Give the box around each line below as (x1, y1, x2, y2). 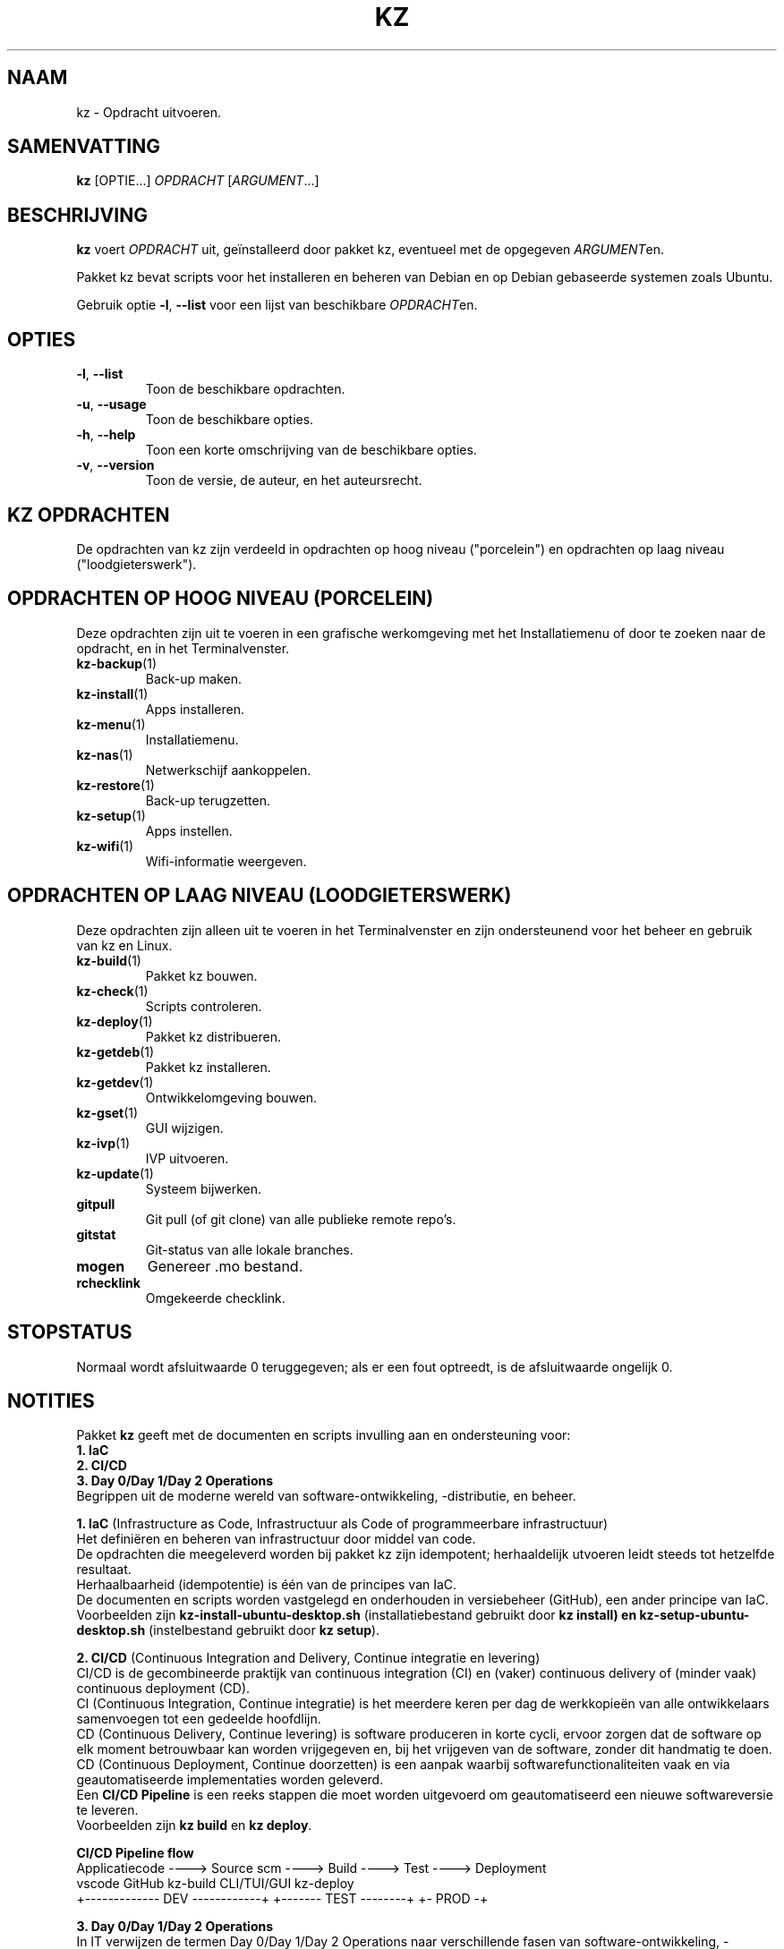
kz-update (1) (76, 1165, 154, 1181)
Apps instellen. (145, 822, 233, 838)
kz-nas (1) (76, 746, 133, 762)
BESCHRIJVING (7, 203, 148, 226)
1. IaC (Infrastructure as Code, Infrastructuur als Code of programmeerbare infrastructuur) (76, 1516, 609, 1532)
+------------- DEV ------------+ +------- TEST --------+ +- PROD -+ (76, 1891, 489, 1907)
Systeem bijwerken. (145, 1180, 262, 1196)
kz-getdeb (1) (76, 1043, 155, 1060)
